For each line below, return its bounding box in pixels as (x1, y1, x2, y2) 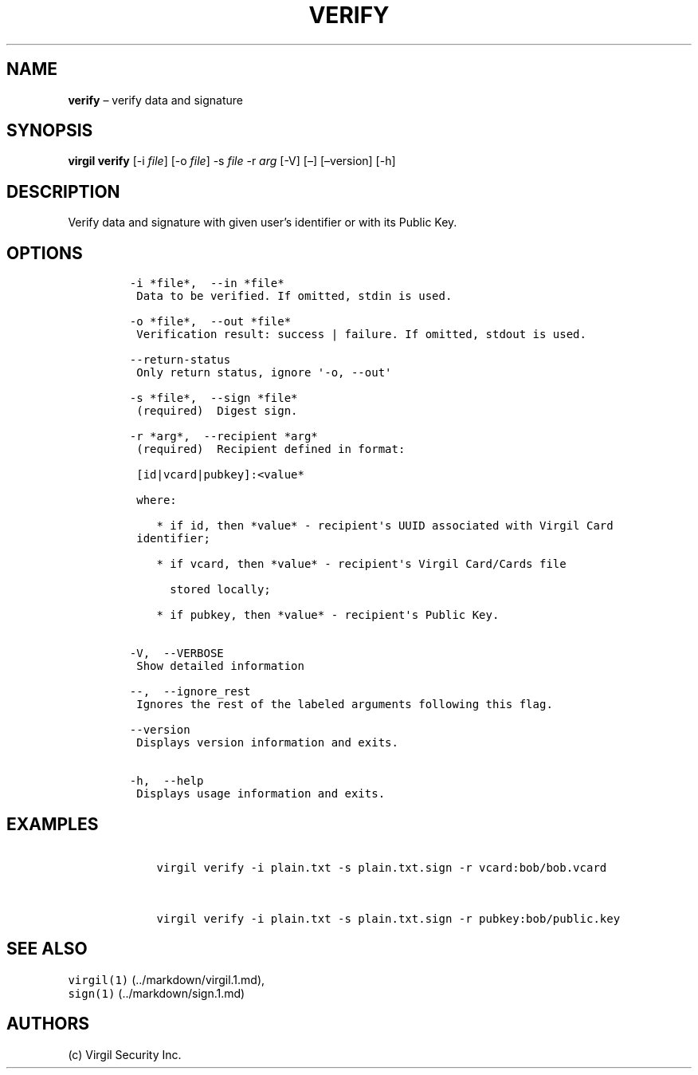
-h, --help (129, 774, 204, 788)
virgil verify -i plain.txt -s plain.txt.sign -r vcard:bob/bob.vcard (156, 860, 607, 874)
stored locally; (170, 583, 271, 597)
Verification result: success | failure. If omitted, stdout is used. (136, 328, 586, 341)
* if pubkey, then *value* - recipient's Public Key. (156, 608, 500, 622)
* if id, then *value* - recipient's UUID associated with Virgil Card (156, 519, 614, 533)
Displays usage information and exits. (136, 787, 386, 801)
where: (136, 494, 177, 507)
